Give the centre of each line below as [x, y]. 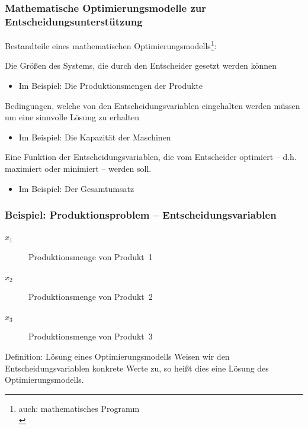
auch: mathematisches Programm [79, 408]
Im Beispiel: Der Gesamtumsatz [76, 188]
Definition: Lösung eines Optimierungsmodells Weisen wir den [117, 356]
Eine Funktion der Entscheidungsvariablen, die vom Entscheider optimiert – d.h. [151, 157]
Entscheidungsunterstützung [74, 21]
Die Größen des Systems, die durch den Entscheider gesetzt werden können [141, 65]
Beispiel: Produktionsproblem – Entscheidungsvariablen [141, 215]
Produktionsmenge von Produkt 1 [91, 256]
